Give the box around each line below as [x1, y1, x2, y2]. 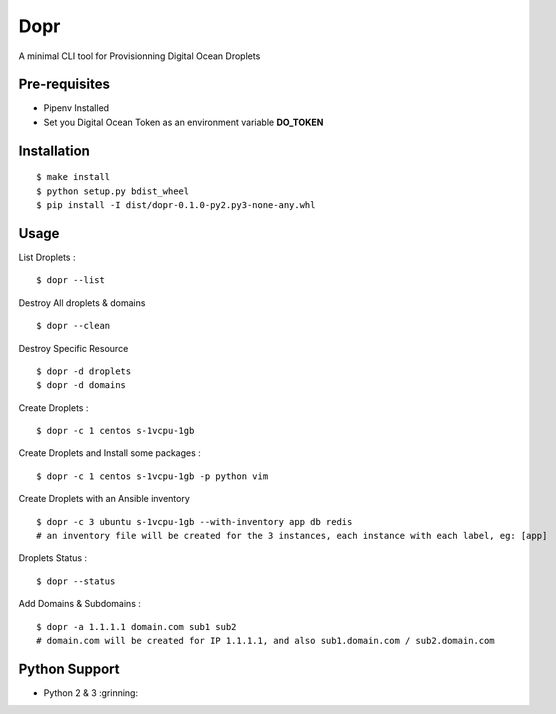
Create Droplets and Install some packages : [18, 447, 202, 459]
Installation [18, 142, 90, 159]
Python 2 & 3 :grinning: [43, 686, 139, 699]
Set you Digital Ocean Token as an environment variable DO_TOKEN [43, 116, 324, 128]
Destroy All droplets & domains [18, 296, 146, 309]
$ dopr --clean [36, 320, 111, 332]
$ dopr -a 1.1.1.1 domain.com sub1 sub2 [36, 621, 237, 632]
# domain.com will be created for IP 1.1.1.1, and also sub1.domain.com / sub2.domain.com [36, 635, 495, 646]
